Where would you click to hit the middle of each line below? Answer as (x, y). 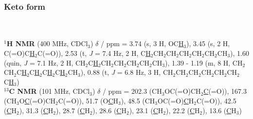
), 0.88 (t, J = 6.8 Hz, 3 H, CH (127, 72)
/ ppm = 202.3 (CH (132, 91)
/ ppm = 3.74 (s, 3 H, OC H (142, 43)
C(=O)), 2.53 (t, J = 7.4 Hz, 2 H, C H (94, 53)
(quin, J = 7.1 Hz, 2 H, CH (45, 62)
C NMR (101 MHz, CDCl (49, 91)
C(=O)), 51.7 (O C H (88, 100)
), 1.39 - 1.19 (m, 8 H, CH (204, 62)
